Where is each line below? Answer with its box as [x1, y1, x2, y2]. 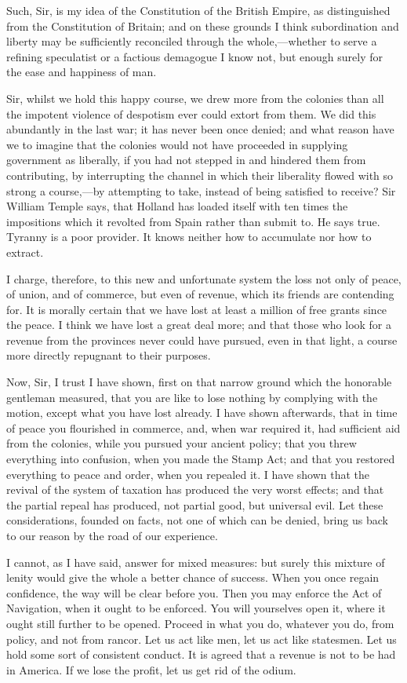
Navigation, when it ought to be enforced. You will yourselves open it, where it [6, 600, 386, 616]
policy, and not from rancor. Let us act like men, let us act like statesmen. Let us [6, 630, 397, 647]
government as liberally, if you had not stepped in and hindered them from [6, 152, 366, 168]
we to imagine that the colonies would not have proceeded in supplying [6, 136, 348, 152]
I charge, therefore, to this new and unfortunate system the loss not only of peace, [6, 270, 402, 287]
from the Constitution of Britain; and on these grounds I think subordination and [6, 17, 399, 34]
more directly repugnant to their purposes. [6, 347, 211, 363]
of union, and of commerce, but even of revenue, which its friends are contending [6, 286, 394, 302]
